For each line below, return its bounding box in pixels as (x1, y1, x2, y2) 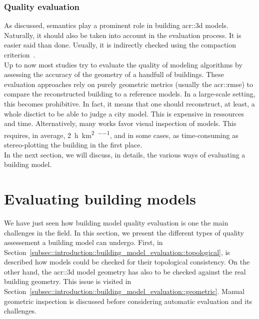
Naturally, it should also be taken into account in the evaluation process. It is (4, 29, 241, 40)
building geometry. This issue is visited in (4, 276, 131, 286)
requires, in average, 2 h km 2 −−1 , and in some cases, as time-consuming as (4, 128, 238, 140)
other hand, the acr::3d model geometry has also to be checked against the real (4, 266, 246, 276)
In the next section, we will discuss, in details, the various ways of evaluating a (4, 149, 245, 159)
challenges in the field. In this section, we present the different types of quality (4, 227, 244, 237)
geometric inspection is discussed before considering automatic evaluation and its (4, 295, 252, 306)
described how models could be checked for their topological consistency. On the (4, 256, 250, 267)
